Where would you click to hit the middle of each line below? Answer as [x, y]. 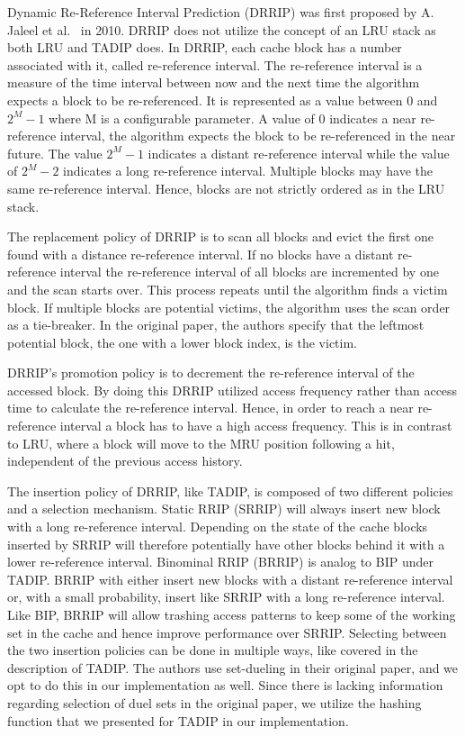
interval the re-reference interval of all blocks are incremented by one [249, 272]
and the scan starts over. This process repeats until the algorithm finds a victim [228, 289]
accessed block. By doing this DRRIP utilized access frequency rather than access [232, 390]
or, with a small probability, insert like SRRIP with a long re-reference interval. [226, 597]
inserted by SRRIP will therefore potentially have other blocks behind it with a [226, 544]
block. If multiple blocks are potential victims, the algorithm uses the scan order [229, 307]
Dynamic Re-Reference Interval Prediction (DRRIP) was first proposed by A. [221, 12]
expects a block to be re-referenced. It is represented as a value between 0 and [223, 100]
